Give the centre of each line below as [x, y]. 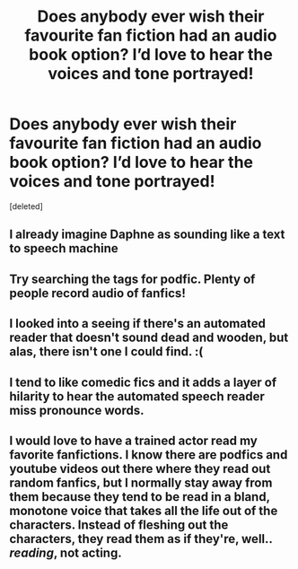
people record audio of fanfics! [97, 293]
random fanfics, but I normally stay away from [141, 482]
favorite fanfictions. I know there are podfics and [149, 455]
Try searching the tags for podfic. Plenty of [132, 279]
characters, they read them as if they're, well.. [141, 539]
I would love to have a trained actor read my [133, 440]
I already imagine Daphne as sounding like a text [147, 235]
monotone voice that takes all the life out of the [144, 510]
